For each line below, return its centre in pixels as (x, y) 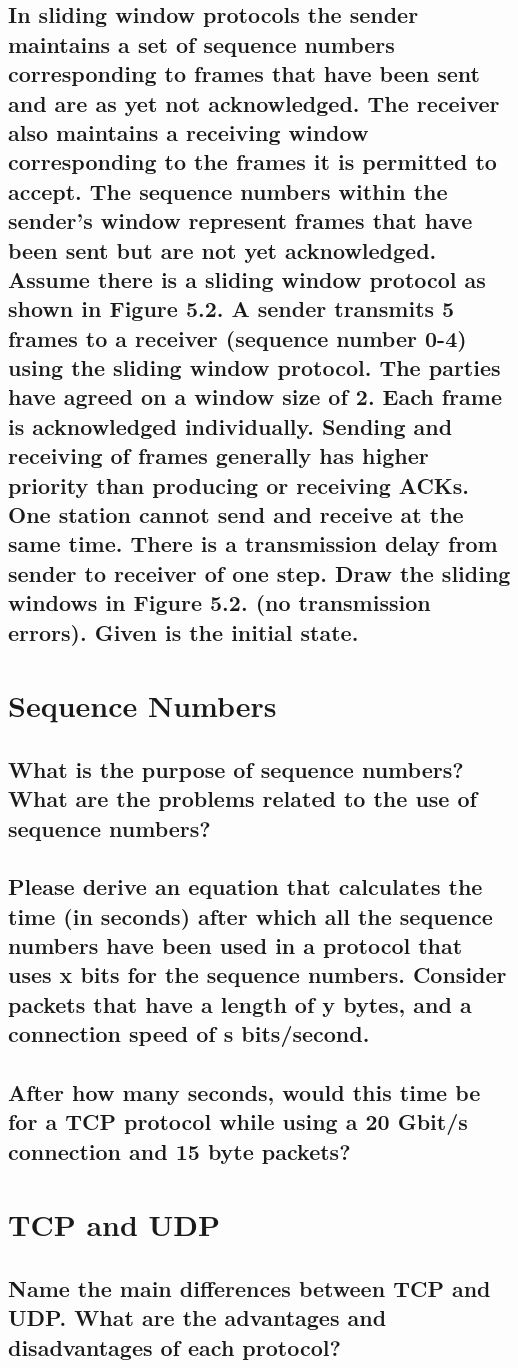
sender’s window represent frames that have (240, 220)
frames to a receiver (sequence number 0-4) (237, 337)
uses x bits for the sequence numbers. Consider (257, 974)
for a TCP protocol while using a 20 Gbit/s (238, 1121)
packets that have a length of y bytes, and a (240, 1003)
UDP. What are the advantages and (197, 1317)
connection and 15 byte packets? (179, 1150)
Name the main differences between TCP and (249, 1287)
